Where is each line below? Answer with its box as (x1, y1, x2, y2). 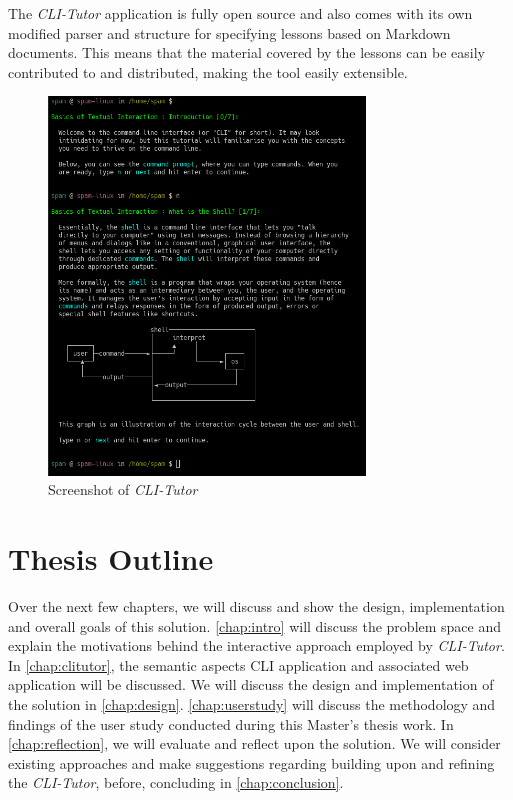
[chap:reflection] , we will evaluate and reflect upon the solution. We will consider (8, 733, 501, 754)
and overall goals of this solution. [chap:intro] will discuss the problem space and (8, 615, 502, 636)
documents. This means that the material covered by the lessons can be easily (8, 42, 485, 63)
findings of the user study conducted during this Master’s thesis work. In (8, 713, 454, 734)
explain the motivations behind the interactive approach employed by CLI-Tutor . (8, 635, 505, 656)
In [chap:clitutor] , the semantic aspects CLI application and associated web (8, 654, 469, 675)
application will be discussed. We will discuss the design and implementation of (8, 674, 494, 695)
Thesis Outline (8, 538, 214, 579)
